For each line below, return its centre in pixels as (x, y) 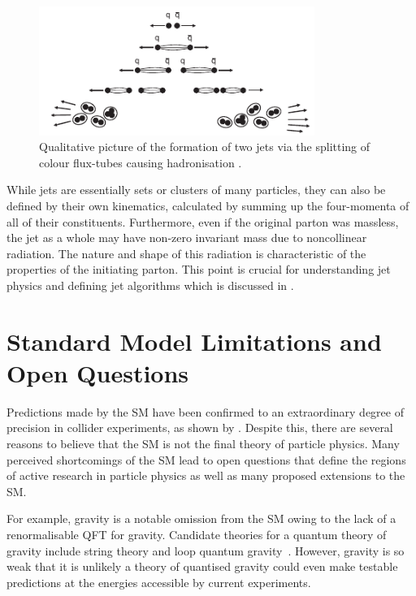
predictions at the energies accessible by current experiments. (159, 582)
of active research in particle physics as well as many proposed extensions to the (206, 475)
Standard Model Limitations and (194, 341)
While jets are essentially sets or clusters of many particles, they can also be (196, 190)
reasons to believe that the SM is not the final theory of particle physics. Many (203, 444)
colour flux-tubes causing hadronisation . (141, 162)
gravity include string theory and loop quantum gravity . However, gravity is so (206, 550)
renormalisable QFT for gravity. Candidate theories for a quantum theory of (197, 534)
